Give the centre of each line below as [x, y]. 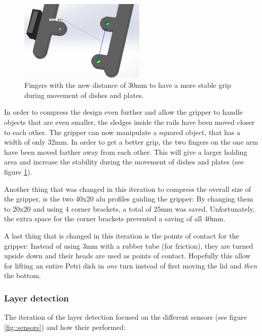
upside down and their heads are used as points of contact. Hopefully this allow [127, 256]
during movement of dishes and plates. [84, 95]
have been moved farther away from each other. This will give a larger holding [126, 152]
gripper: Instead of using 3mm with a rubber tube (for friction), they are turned [129, 245]
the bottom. [23, 275]
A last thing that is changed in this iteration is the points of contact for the [122, 236]
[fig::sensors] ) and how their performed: [65, 327]
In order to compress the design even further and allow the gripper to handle [124, 112]
